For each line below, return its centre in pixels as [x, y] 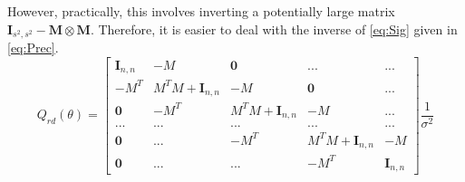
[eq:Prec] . [33, 48]
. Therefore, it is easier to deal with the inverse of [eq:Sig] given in [274, 29]
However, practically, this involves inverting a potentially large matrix [201, 11]
